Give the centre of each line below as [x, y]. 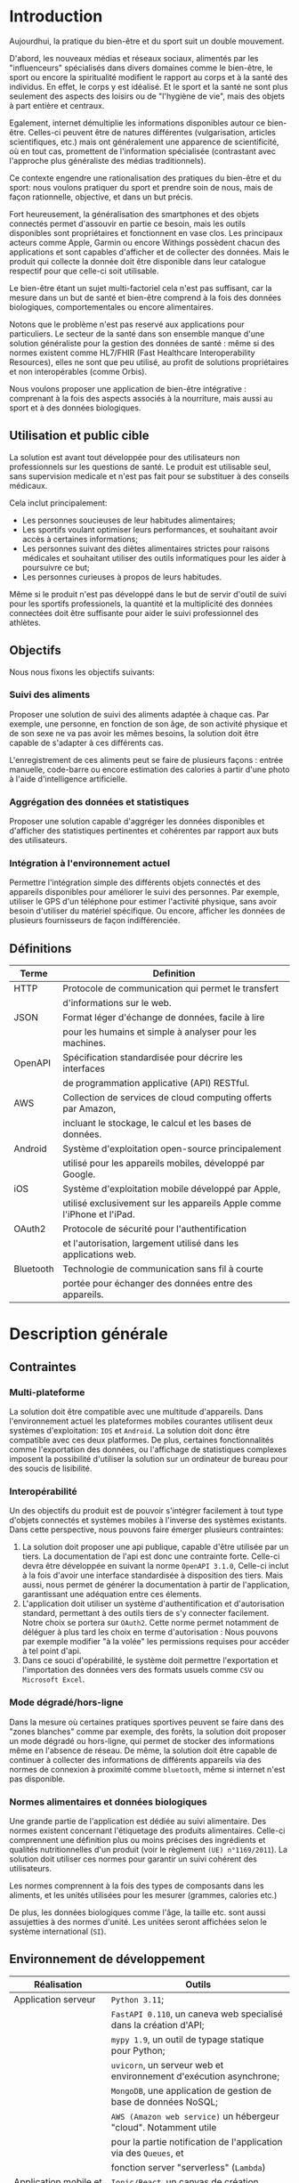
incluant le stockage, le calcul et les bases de [157, 1124]
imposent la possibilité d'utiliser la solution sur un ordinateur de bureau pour [149, 1459]
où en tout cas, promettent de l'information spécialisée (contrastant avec [142, 151]
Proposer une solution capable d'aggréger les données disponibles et [137, 822]
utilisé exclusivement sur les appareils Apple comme [172, 1204]
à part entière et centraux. [57, 105]
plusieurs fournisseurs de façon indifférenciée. [95, 921]
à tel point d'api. [52, 1651]
